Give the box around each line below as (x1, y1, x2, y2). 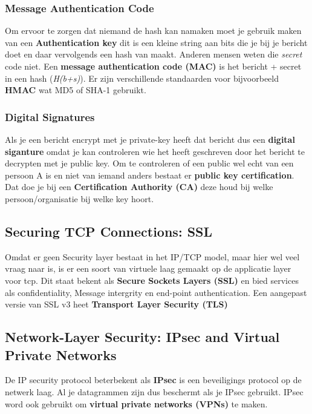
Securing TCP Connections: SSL (5, 222, 213, 240)
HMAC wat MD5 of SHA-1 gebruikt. (5, 84, 146, 96)
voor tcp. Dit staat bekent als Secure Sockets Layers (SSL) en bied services (5, 274, 299, 286)
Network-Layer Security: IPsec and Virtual (5, 327, 280, 346)
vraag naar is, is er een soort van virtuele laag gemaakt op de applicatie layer (5, 262, 291, 275)
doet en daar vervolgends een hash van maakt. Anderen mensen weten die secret (5, 48, 302, 61)
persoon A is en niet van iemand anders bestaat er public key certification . (5, 168, 294, 181)
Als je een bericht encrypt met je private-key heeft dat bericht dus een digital (5, 133, 295, 145)
